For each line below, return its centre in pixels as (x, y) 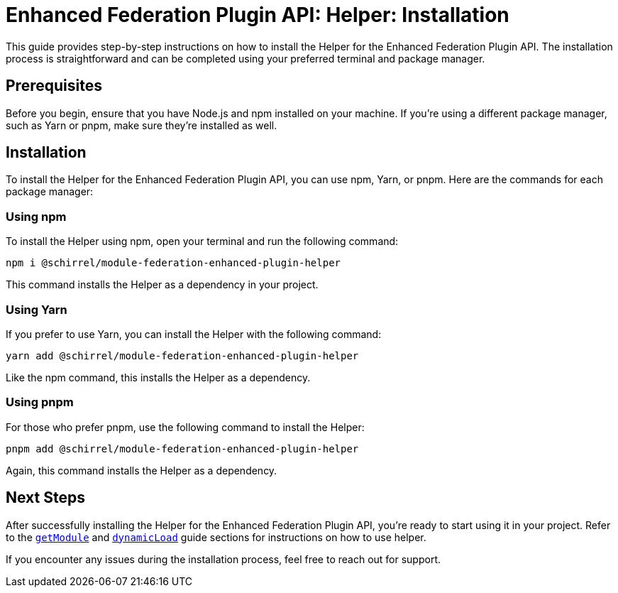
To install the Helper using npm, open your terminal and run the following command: (202, 241)
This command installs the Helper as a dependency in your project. (162, 285)
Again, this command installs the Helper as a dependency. (142, 470)
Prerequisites (54, 86)
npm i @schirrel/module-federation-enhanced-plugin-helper (173, 263)
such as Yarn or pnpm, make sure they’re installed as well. (142, 125)
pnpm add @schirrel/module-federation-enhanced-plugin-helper (182, 448)
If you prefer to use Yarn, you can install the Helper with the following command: (194, 334)
